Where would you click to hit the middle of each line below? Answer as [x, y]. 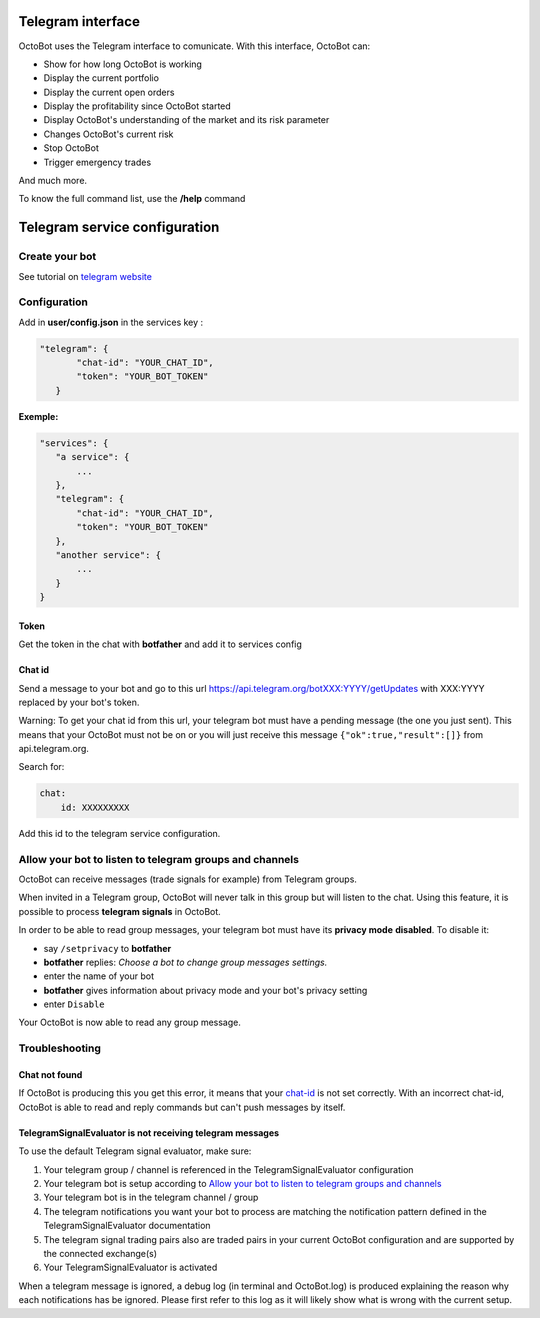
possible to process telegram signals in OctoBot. [120, 911]
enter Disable [74, 1004]
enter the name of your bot [99, 976]
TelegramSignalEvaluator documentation [127, 1226]
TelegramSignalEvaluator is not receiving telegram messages [149, 1132]
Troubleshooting [60, 1048]
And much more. [53, 181]
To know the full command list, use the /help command [132, 199]
